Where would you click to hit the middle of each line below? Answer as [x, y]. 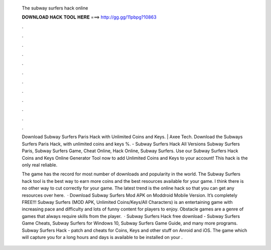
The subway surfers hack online [55, 8]
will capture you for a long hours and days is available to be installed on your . [102, 237]
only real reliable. [40, 165]
